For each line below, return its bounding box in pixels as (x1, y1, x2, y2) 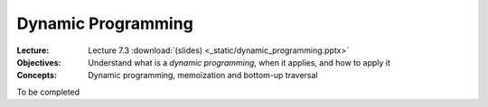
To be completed (16, 86, 80, 97)
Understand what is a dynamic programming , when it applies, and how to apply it (88, 57, 390, 67)
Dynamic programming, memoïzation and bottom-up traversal (88, 70, 318, 81)
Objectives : (16, 57, 61, 67)
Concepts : (16, 70, 58, 81)
